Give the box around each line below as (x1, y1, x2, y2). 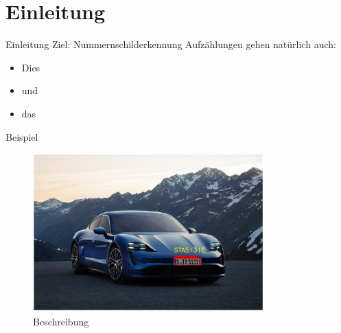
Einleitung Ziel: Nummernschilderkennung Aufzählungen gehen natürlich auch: (5, 37, 336, 51)
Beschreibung (33, 314, 89, 329)
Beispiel (5, 129, 38, 143)
